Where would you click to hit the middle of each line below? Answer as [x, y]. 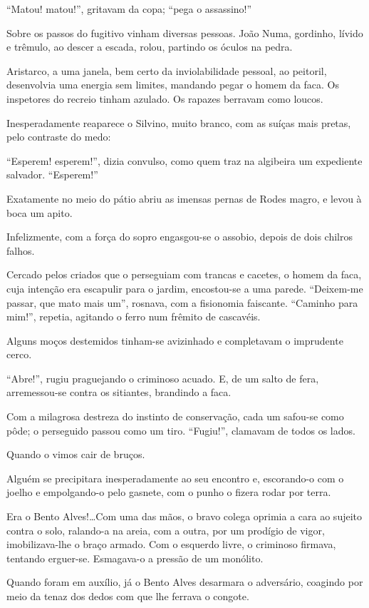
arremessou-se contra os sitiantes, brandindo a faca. [119, 392]
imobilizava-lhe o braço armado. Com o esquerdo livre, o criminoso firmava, [171, 544]
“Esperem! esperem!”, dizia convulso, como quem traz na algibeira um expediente [184, 160]
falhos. [21, 250]
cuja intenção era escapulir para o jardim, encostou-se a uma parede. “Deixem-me [185, 288]
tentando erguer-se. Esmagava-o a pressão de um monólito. [135, 558]
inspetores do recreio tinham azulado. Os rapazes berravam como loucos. [165, 98]
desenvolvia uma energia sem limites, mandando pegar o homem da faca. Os [173, 85]
